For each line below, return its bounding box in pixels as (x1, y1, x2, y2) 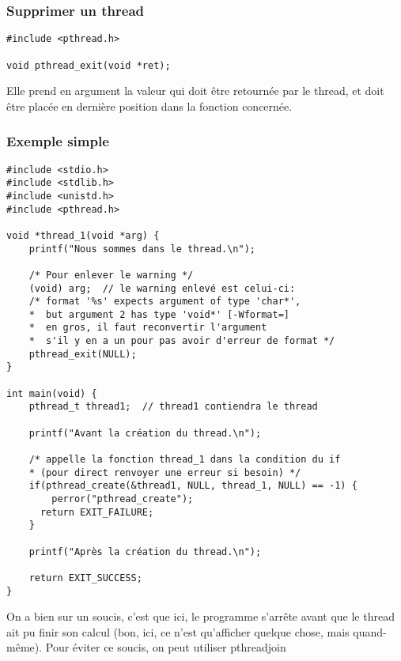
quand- (353, 623, 387, 640)
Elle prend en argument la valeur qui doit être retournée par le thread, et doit (6, 82, 384, 99)
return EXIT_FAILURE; (40, 506, 154, 518)
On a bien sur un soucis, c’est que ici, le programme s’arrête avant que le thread (6, 608, 395, 625)
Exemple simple (6, 131, 109, 151)
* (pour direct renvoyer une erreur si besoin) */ (28, 466, 301, 478)
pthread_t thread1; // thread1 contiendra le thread (28, 401, 318, 413)
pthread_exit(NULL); (28, 348, 137, 360)
